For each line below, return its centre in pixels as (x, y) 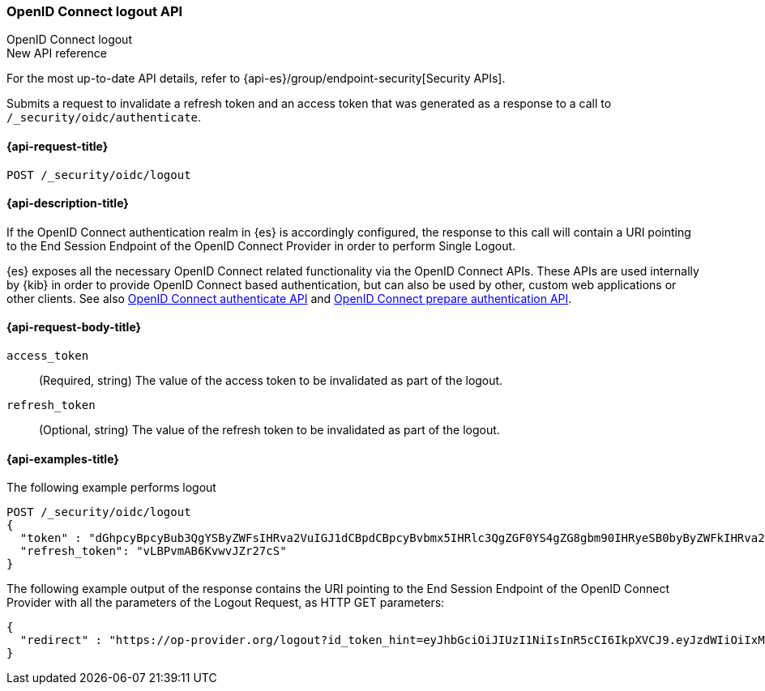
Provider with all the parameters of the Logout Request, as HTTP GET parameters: (226, 603)
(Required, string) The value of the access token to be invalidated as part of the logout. (271, 381)
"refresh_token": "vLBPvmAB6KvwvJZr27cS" (153, 551)
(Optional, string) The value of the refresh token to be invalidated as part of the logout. (269, 430)
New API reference (57, 53)
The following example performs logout (111, 488)
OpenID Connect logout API (95, 11)
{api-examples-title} (63, 459)
